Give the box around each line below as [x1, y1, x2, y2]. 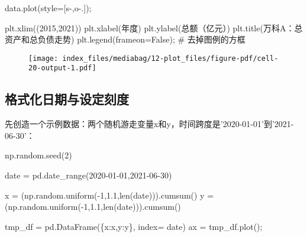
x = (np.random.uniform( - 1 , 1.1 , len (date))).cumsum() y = [5, 189, 214, 201]
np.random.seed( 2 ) [5, 149, 72, 161]
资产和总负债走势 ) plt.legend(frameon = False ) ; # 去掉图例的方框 [5, 33, 245, 46]
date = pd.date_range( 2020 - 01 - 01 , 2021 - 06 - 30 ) [5, 169, 172, 181]
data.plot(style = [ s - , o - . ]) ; [5, 2, 92, 14]
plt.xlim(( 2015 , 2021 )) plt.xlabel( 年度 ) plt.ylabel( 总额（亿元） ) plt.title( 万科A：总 [5, 21, 303, 34]
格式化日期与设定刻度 [5, 90, 129, 108]
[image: [28, 54, 59, 63]
